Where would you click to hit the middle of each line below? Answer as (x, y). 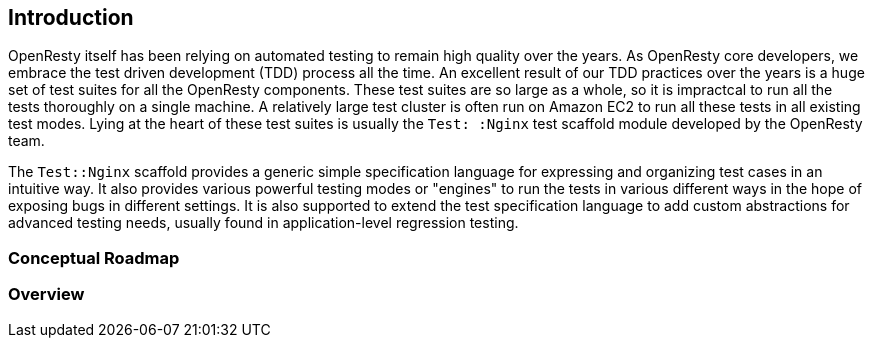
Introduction (71, 17)
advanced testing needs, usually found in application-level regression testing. (263, 223)
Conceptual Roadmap (94, 257)
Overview (46, 294)
